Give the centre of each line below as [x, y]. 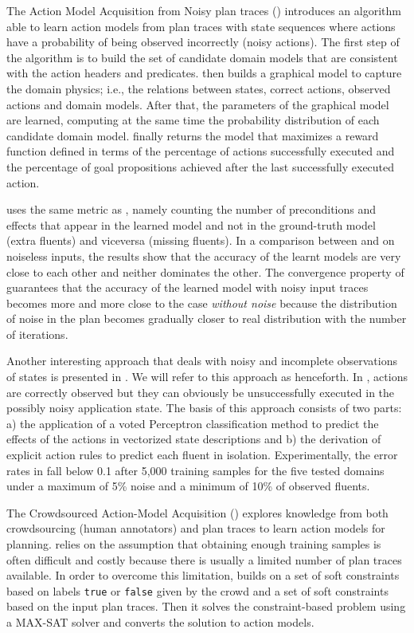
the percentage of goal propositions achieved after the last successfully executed [201, 166]
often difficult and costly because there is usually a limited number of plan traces [204, 559]
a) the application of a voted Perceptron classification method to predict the [193, 423]
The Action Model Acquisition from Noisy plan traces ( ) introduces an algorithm [204, 10]
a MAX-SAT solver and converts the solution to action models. [160, 622]
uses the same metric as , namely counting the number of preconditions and [191, 209]
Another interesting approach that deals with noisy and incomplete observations [202, 361]
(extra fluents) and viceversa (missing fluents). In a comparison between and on [201, 240]
